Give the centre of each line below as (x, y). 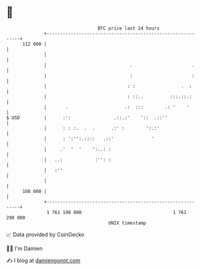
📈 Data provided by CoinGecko (45, 235)
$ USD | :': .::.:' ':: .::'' (87, 118)
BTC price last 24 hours (129, 28)
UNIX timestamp (127, 223)
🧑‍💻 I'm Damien (25, 248)
